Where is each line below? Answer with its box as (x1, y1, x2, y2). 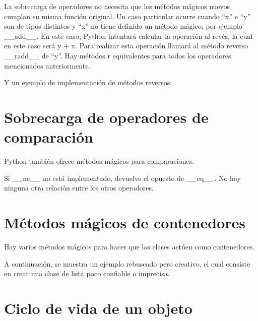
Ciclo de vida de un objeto (4, 297, 192, 318)
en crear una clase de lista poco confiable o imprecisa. (4, 268, 170, 279)
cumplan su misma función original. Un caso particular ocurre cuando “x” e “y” (4, 11, 251, 21)
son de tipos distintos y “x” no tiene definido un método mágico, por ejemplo (4, 21, 242, 31)
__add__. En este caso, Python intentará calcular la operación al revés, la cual (4, 30, 253, 41)
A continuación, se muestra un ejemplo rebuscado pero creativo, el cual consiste (4, 258, 250, 269)
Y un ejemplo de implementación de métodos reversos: (4, 77, 172, 88)
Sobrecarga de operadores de (4, 106, 209, 127)
